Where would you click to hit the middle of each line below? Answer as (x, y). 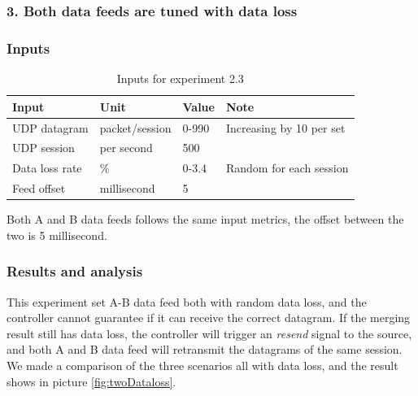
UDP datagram (50, 127)
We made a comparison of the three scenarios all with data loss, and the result (202, 365)
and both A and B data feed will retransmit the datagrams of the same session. (205, 349)
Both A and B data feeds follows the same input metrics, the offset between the (205, 219)
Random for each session (287, 168)
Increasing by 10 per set (285, 127)
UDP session (44, 148)
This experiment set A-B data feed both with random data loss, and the (187, 301)
